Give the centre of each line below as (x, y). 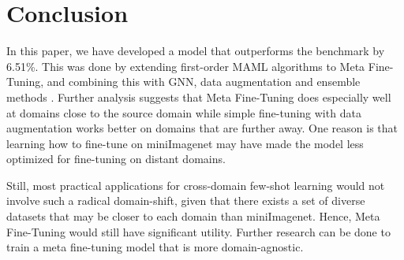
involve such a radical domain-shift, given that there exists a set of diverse (186, 201)
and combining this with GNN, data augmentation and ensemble (204, 82)
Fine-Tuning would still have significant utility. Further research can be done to (198, 231)
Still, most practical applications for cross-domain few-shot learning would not (196, 185)
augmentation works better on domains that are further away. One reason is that (202, 128)
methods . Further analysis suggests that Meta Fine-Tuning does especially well (199, 97)
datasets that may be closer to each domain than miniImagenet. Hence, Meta (193, 216)
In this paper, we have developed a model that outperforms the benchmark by (196, 51)
